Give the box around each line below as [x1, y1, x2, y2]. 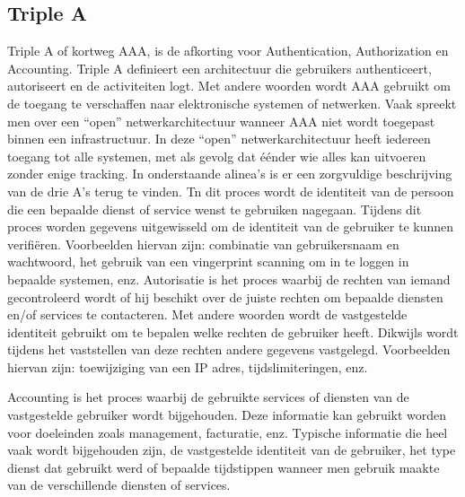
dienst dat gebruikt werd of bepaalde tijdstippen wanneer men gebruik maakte [7, 458, 440, 476]
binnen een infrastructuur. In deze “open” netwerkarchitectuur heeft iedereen [7, 129, 431, 148]
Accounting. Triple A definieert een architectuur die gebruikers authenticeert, [7, 58, 432, 77]
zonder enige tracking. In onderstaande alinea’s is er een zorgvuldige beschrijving [7, 164, 452, 183]
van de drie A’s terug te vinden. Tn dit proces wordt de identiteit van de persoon [7, 181, 454, 200]
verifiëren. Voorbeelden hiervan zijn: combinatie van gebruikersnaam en [7, 234, 399, 253]
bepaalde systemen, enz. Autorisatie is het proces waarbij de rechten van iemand [7, 269, 451, 288]
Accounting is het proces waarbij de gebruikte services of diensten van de [7, 388, 409, 406]
